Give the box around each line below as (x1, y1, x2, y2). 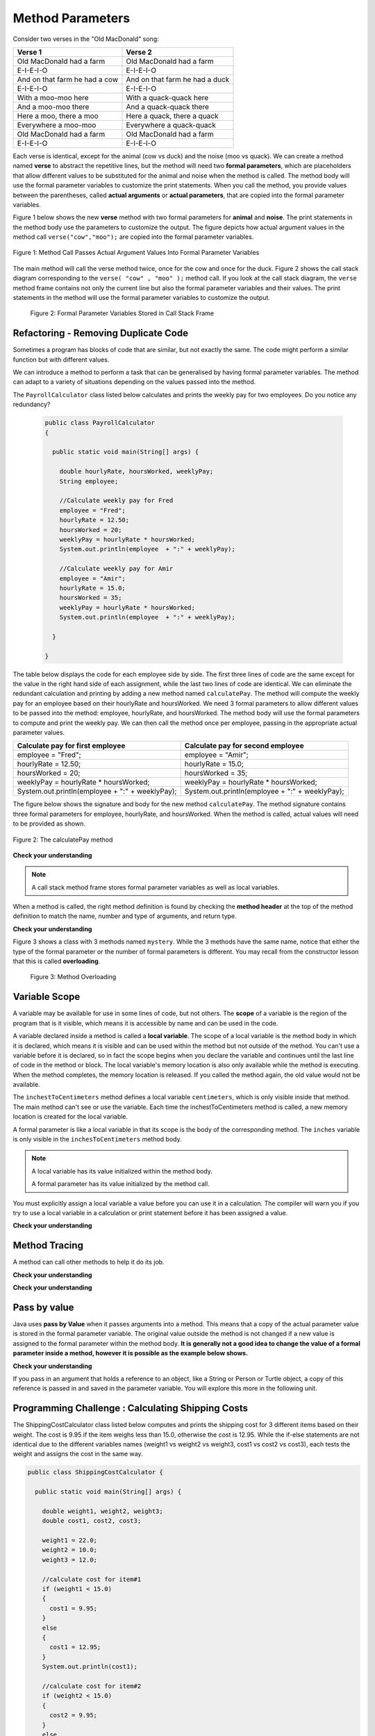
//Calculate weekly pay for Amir (59, 565, 174, 573)
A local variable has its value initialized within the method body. (31, 1167, 213, 1175)
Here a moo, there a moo (17, 111, 99, 121)
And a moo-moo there (17, 101, 90, 111)
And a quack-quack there (126, 101, 210, 111)
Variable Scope (12, 991, 81, 1003)
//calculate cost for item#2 (42, 1682, 142, 1690)
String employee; (59, 477, 119, 485)
